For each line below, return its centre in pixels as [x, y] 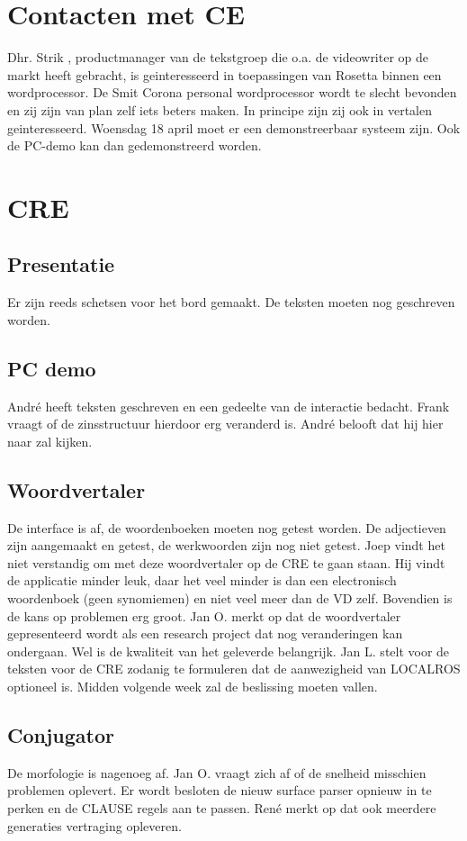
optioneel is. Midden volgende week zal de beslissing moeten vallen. [193, 686]
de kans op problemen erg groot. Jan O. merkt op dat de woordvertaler [204, 615]
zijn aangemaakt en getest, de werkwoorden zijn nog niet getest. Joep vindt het [226, 545]
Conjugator [61, 734]
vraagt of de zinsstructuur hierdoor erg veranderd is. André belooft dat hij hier [225, 424]
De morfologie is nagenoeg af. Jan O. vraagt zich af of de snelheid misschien [217, 772]
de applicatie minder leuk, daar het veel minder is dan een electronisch [202, 580]
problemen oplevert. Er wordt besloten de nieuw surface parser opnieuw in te [220, 790]
